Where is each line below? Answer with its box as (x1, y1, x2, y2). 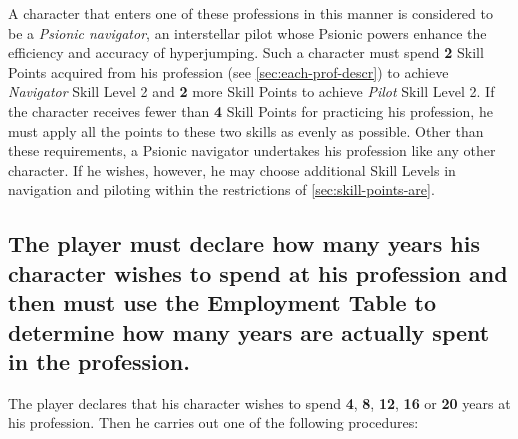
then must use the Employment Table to (8, 287, 436, 318)
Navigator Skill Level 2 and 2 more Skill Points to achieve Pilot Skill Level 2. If (8, 81, 495, 102)
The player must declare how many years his (8, 228, 480, 259)
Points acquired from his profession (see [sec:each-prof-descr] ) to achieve (8, 61, 449, 82)
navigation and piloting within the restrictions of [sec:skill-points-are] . (8, 179, 435, 200)
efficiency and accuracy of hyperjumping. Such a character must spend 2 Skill (8, 42, 484, 63)
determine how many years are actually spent (8, 316, 490, 347)
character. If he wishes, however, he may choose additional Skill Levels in (8, 159, 456, 180)
